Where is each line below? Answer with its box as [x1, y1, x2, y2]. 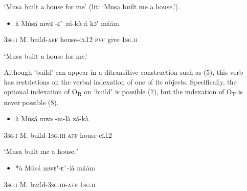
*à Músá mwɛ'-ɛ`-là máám [15, 163, 95, 173]
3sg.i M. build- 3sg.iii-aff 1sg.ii [4, 179, 96, 189]
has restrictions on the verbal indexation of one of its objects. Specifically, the [4, 76, 237, 86]
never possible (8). [4, 97, 59, 107]
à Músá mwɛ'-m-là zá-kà [15, 113, 89, 124]
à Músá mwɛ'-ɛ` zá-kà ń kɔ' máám [15, 18, 119, 28]
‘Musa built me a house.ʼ [4, 146, 79, 156]
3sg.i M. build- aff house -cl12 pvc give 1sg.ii [4, 34, 137, 44]
